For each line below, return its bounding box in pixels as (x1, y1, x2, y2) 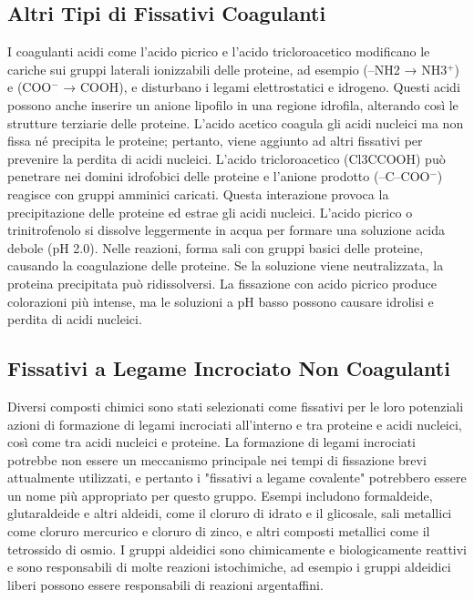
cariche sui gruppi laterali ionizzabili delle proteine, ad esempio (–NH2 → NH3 (7, 59, 448, 78)
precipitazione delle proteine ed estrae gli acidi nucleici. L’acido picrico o (7, 202, 413, 221)
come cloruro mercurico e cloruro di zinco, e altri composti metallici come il (7, 522, 430, 541)
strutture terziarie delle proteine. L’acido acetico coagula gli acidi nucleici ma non (7, 113, 464, 132)
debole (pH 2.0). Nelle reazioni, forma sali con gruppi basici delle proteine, (7, 238, 424, 257)
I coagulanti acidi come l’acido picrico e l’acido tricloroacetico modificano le (7, 42, 430, 61)
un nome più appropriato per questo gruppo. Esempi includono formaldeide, (7, 485, 433, 504)
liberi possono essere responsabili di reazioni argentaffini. (7, 575, 324, 594)
